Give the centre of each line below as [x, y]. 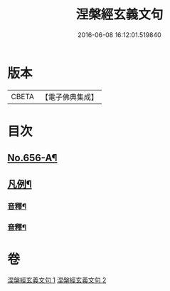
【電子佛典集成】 [69, 97]
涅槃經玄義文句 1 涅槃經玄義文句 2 [57, 280]
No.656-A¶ [32, 158]
